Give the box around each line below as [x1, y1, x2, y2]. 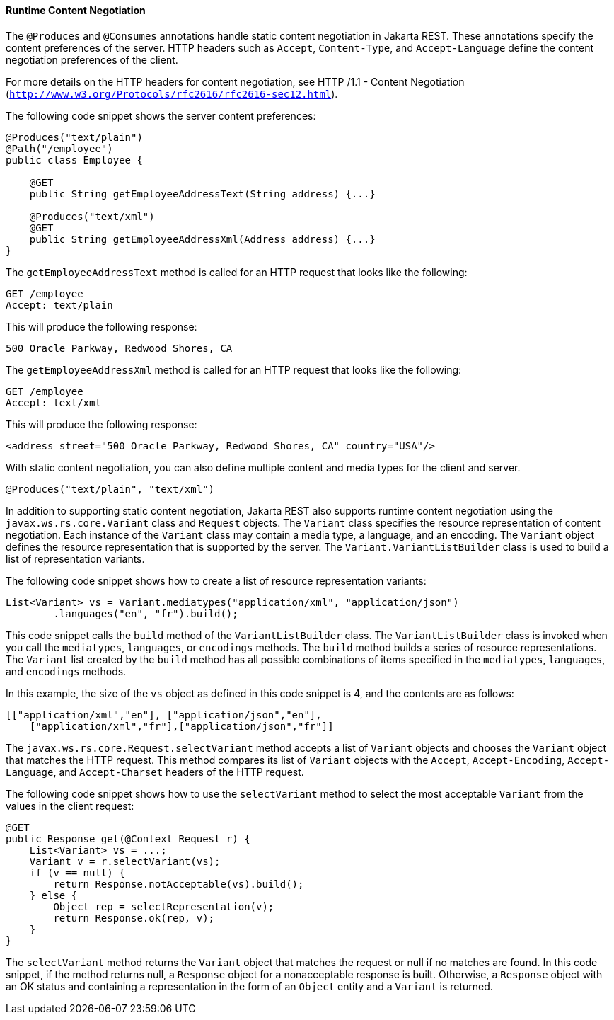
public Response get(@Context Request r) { [6, 832, 250, 844]
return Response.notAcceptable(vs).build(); [53, 878, 304, 890]
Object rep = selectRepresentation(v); [53, 900, 274, 912]
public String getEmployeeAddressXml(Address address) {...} [29, 233, 376, 245]
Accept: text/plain [6, 299, 113, 311]
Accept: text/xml [6, 396, 101, 408]
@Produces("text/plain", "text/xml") [6, 483, 215, 495]
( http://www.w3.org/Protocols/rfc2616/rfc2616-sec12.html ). [6, 87, 338, 100]
